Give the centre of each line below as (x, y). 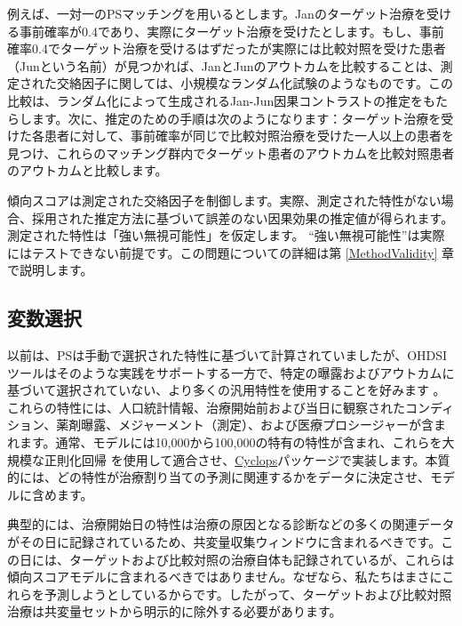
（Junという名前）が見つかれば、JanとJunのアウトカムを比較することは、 (224, 65)
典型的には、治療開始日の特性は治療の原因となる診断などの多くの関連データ (231, 524)
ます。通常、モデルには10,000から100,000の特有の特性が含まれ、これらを (231, 442)
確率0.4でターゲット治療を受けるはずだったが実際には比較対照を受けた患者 (227, 48)
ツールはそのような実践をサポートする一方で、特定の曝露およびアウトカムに (231, 372)
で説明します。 (50, 270)
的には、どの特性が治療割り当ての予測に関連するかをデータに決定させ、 (219, 477)
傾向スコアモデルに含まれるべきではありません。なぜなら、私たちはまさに (225, 577)
